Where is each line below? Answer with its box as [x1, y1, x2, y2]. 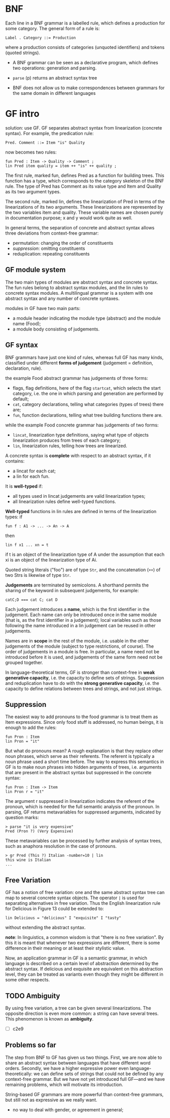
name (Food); [12, 320, 41, 326]
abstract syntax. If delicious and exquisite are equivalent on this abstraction [5, 966, 163, 972]
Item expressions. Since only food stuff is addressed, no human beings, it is [5, 719, 163, 725]
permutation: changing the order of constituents [12, 240, 113, 246]
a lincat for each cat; [12, 468, 56, 474]
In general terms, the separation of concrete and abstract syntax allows [5, 224, 155, 231]
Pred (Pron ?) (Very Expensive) [5, 829, 74, 834]
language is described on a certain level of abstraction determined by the [5, 960, 159, 967]
